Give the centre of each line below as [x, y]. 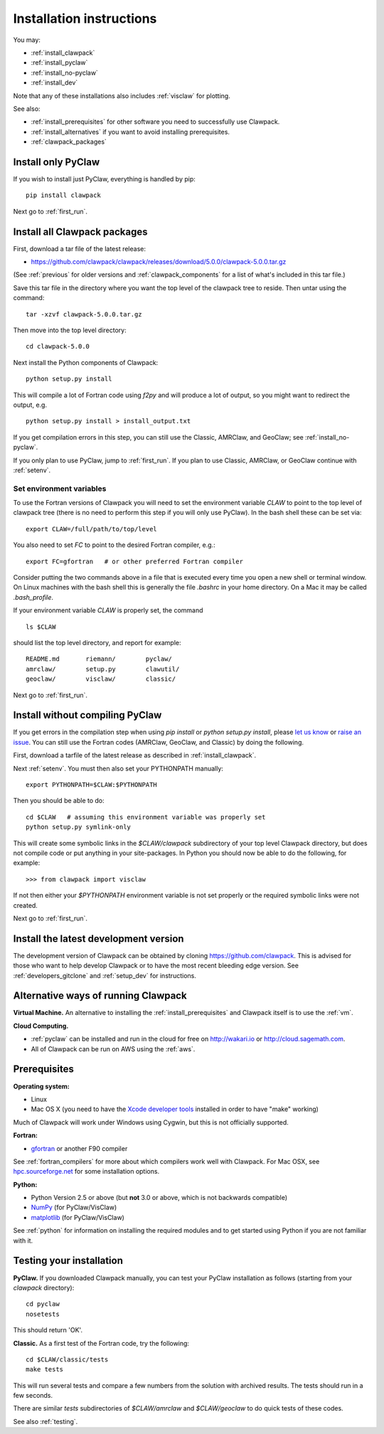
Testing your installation [68, 1261]
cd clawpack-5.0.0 [58, 346]
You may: [27, 40]
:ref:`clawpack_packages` [69, 142]
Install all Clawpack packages [80, 232]
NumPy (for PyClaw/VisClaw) [74, 1207]
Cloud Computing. [41, 1026]
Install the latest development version [98, 939]
